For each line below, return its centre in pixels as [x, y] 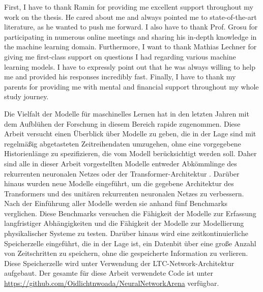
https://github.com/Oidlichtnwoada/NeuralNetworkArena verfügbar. [112, 283]
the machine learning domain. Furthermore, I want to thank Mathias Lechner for [130, 47]
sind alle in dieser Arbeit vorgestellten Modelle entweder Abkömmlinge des [121, 163]
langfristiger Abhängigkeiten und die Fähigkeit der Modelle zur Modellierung [124, 223]
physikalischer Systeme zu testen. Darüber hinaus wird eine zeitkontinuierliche [126, 233]
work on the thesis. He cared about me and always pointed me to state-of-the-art [130, 17]
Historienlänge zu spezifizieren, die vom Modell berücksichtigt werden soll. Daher [130, 153]
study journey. [26, 96]
